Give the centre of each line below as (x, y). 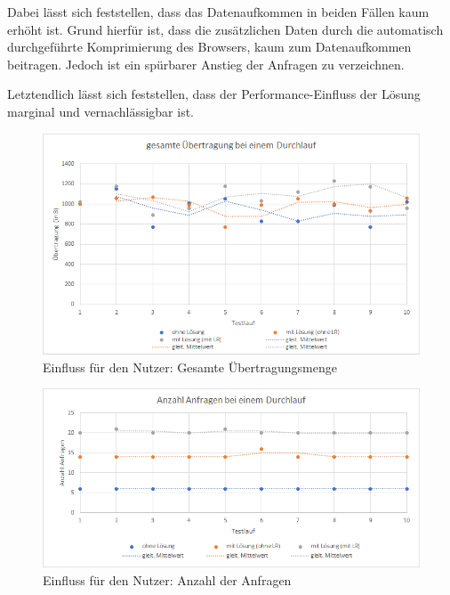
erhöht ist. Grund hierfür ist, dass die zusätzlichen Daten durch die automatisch (225, 29)
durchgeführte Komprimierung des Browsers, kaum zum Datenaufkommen (209, 47)
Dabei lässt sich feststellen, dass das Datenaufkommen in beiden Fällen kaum (218, 12)
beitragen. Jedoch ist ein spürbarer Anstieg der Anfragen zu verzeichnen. (206, 64)
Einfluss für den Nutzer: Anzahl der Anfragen (167, 579)
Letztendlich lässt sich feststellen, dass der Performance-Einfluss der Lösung (214, 94)
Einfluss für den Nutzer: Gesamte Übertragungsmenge (190, 367)
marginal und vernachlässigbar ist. (100, 111)
